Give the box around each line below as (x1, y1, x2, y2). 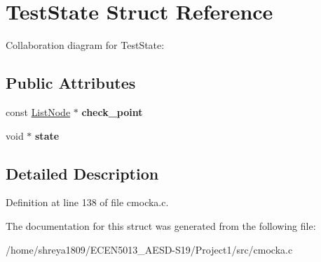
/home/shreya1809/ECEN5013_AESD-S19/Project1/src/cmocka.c (6, 242, 293, 256)
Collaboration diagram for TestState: (6, 38, 165, 52)
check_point (81, 104, 143, 119)
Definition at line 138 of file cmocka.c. (6, 195, 169, 210)
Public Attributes (6, 72, 136, 94)
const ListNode (6, 104, 71, 119)
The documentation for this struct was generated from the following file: (6, 218, 316, 233)
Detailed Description (6, 162, 159, 184)
